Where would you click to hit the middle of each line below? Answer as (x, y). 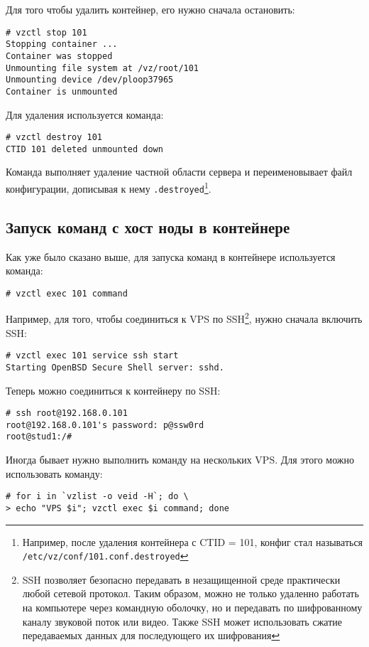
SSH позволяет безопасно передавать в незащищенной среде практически (181, 579)
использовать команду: (54, 473)
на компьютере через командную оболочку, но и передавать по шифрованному (192, 608)
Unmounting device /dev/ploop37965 (90, 80)
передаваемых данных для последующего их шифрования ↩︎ (151, 635)
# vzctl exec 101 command (67, 293)
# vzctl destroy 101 (54, 138)
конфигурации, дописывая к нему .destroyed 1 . (109, 187)
